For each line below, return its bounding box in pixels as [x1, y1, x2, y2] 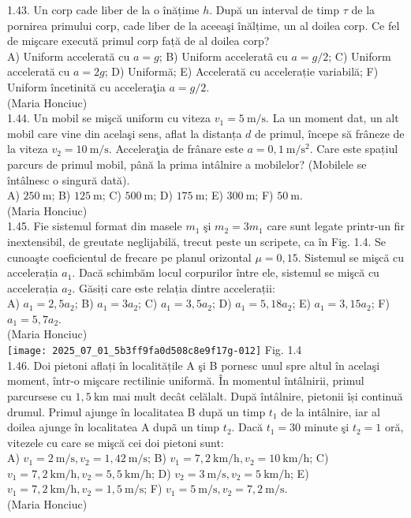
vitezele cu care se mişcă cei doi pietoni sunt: [7, 434, 224, 450]
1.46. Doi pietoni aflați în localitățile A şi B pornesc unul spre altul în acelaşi [7, 356, 380, 373]
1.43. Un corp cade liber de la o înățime [7, 2, 200, 17]
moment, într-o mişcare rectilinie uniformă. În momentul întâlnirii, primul [7, 372, 364, 389]
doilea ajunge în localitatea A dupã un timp [7, 419, 220, 435]
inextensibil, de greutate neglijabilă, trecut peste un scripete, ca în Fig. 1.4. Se [7, 233, 387, 249]
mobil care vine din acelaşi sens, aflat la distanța [7, 125, 242, 141]
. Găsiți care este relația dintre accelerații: [72, 279, 275, 296]
